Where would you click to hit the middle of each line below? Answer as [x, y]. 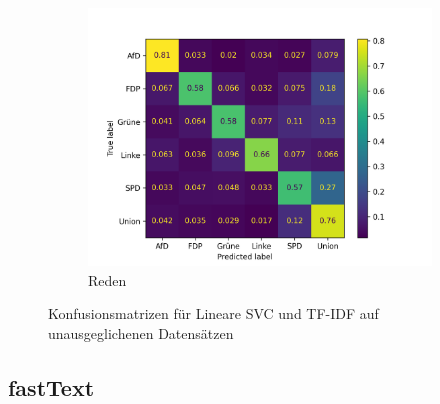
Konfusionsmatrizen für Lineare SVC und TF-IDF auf [213, 313]
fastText [51, 386]
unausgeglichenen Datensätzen [141, 332]
